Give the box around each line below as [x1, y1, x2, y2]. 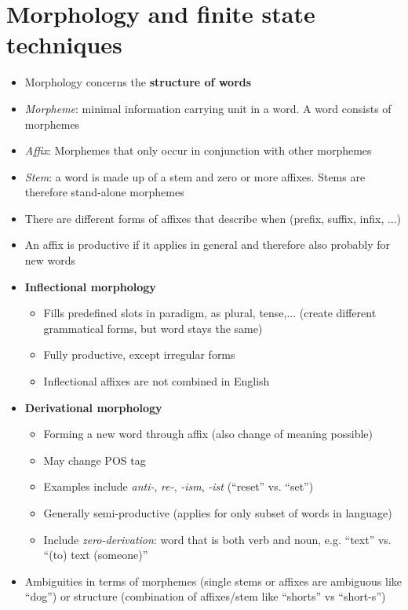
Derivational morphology [24, 399, 162, 415]
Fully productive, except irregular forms [43, 346, 235, 363]
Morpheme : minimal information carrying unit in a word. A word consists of [24, 100, 392, 116]
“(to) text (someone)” [43, 546, 148, 563]
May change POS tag [43, 451, 146, 468]
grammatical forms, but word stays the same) [43, 320, 263, 336]
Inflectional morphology [24, 278, 156, 294]
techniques [6, 28, 122, 60]
